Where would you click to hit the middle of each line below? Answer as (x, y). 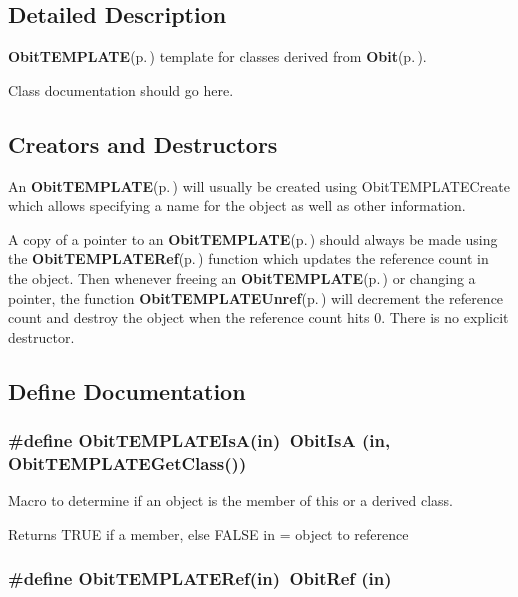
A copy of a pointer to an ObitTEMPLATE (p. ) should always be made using (253, 238)
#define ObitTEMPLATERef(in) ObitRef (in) (200, 578)
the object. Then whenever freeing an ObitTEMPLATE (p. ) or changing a (242, 277)
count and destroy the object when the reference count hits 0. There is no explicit (258, 317)
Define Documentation (127, 390)
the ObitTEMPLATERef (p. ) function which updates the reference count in (248, 258)
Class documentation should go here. (121, 89)
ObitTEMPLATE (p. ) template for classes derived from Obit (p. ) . (217, 56)
